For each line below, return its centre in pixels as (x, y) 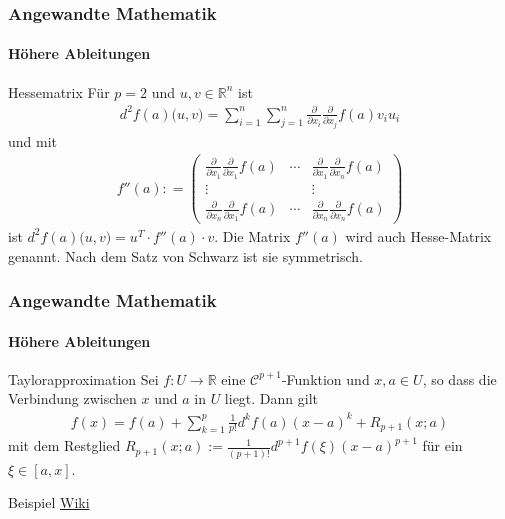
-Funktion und (325, 378)
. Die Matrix (252, 235)
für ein (442, 445)
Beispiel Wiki (49, 502)
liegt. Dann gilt (271, 398)
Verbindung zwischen (72, 398)
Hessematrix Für (59, 91)
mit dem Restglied (64, 445)
